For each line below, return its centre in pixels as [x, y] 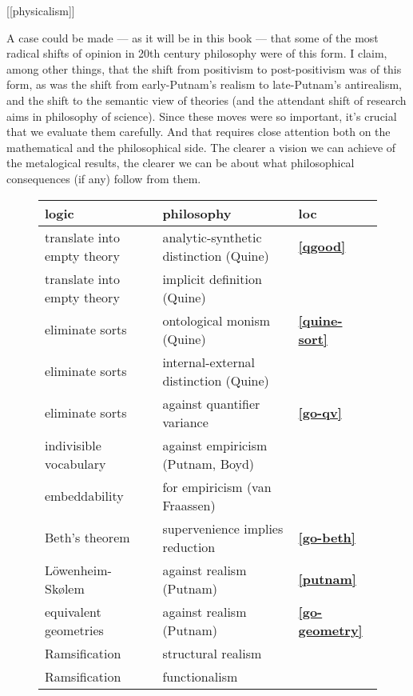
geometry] [330, 630]
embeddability [84, 496]
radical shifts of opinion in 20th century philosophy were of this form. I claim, [197, 53]
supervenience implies [223, 528]
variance [185, 422]
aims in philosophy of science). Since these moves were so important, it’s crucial [202, 116]
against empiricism [215, 445]
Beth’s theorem [87, 538]
